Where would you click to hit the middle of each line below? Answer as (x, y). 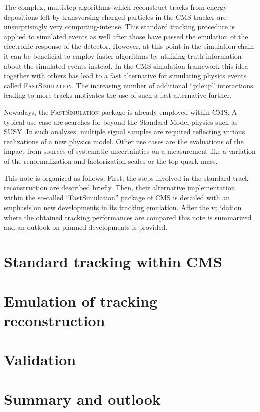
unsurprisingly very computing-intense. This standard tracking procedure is (120, 26)
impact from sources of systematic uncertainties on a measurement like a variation (130, 151)
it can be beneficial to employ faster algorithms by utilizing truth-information (123, 55)
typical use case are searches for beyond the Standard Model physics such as (121, 122)
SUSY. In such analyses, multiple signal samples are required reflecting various (125, 132)
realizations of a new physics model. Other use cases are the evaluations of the (124, 141)
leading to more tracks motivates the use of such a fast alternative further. (118, 95)
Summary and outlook (82, 399)
